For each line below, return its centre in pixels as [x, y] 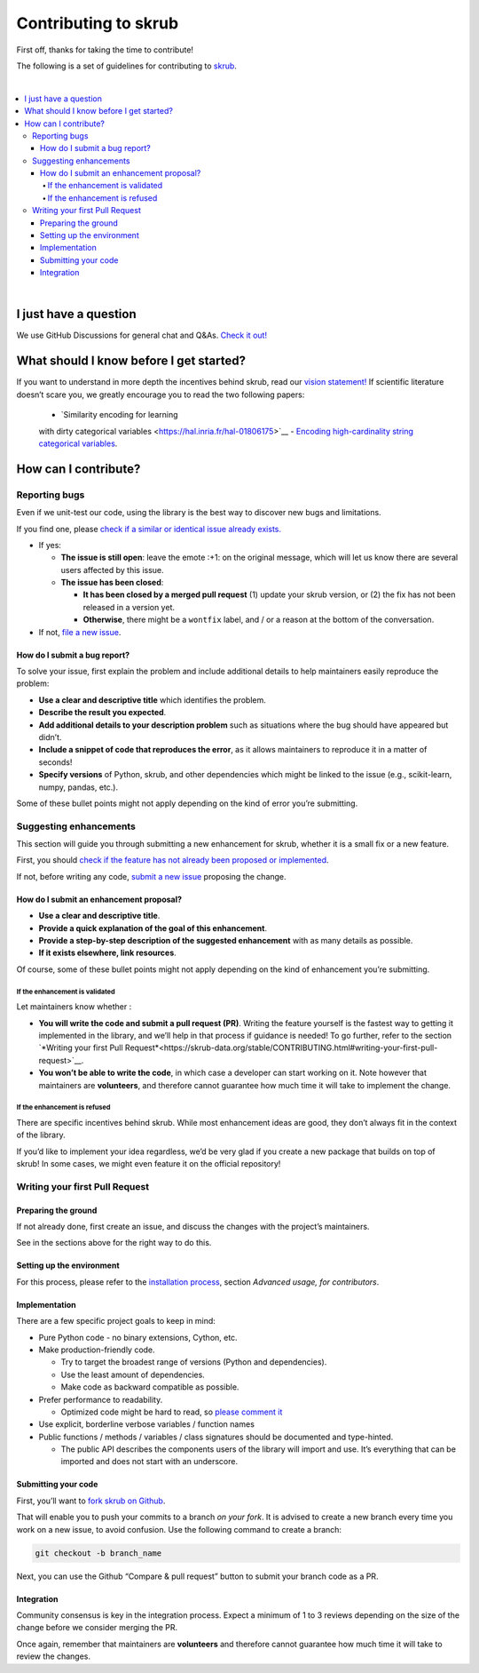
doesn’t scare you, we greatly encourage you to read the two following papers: [161, 394]
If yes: [50, 545]
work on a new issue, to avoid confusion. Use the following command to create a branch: [179, 1529]
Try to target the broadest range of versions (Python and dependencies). [194, 1362]
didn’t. [50, 737]
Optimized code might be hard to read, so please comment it [172, 1412]
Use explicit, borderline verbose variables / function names [146, 1424]
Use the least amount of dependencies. [133, 1374]
